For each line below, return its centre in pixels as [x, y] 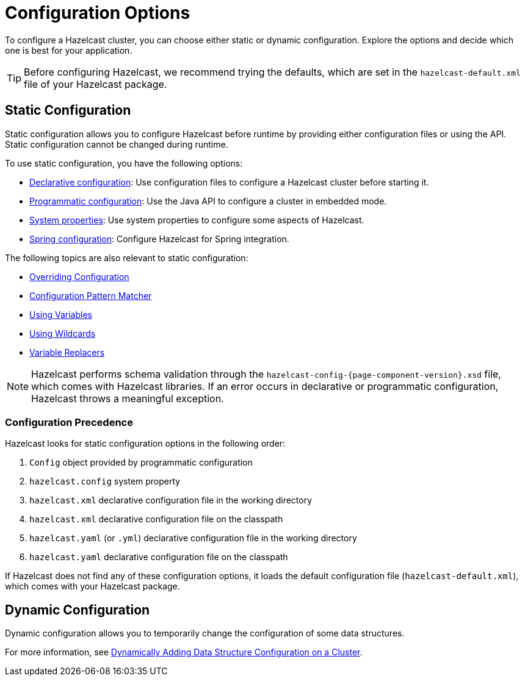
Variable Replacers [67, 352]
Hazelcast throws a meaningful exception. [128, 398]
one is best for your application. [69, 50]
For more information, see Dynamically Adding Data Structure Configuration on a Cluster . [184, 652]
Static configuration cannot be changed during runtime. [117, 144]
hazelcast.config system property [105, 481]
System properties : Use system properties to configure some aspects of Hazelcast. [197, 220]
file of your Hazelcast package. [96, 84]
